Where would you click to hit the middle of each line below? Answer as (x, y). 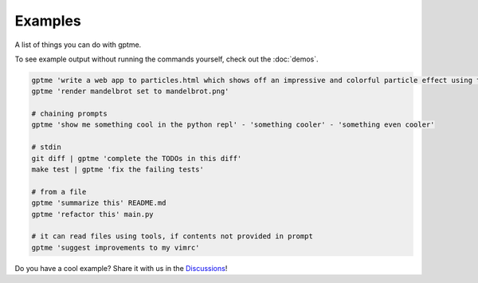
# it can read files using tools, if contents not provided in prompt (172, 236)
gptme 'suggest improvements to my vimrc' (116, 248)
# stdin (46, 147)
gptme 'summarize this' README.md (99, 203)
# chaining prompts (69, 114)
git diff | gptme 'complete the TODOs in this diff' (137, 158)
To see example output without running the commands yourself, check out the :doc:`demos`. (167, 59)
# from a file (59, 192)
